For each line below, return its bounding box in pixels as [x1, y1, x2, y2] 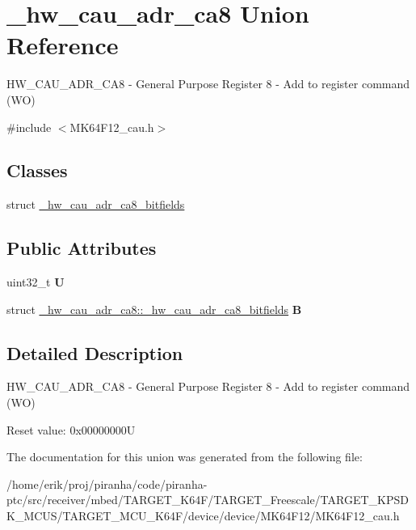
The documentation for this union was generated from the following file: [6, 448, 363, 465]
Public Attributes [6, 235, 157, 261]
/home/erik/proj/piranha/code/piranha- [6, 475, 208, 492]
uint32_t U [6, 273, 65, 290]
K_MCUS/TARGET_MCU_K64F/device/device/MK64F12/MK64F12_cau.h [6, 507, 400, 524]
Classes [6, 158, 68, 183]
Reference [6, 28, 119, 61]
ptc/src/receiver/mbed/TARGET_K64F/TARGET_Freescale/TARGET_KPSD [6, 491, 409, 508]
